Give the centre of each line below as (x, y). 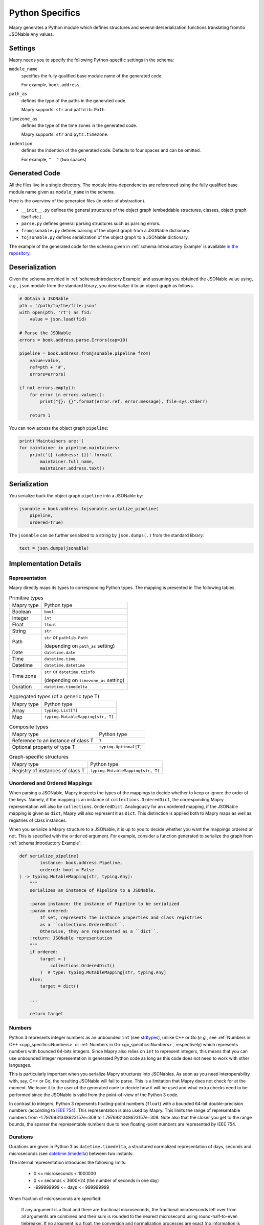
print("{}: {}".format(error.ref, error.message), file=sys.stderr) (124, 402)
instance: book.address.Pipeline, (81, 863)
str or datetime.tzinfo (70, 672)
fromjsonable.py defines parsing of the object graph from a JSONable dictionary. (106, 230)
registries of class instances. (38, 820)
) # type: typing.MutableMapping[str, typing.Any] (103, 972)
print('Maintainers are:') (52, 441)
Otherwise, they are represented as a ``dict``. (99, 931)
